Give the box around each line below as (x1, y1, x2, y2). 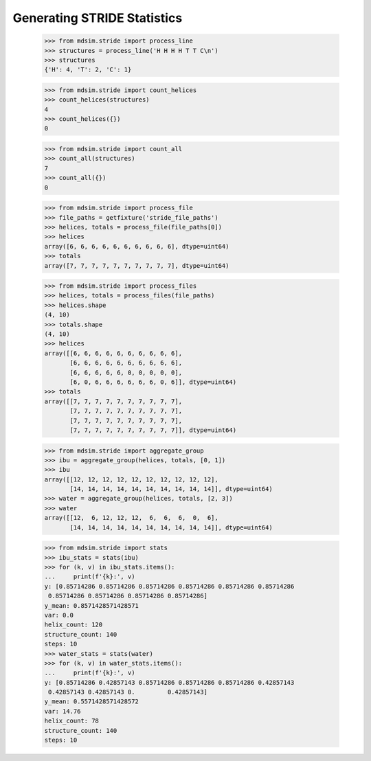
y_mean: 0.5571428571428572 (44, 698, 139, 705)
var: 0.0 (44, 611, 74, 619)
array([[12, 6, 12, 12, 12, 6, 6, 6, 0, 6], (44, 514, 219, 522)
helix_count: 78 (44, 717, 100, 725)
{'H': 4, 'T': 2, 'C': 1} (44, 66, 132, 73)
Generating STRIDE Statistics (12, 10, 183, 25)
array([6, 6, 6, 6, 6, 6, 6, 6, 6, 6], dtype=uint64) (44, 242, 229, 250)
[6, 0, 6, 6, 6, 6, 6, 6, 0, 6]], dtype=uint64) (69, 378, 237, 386)
